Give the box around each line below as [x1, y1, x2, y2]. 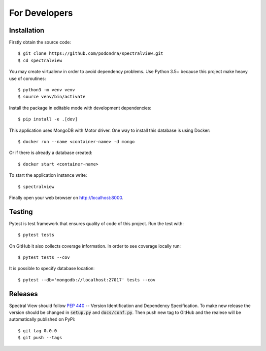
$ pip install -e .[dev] [18, 117, 78, 122]
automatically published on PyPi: [9, 316, 76, 322]
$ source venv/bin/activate [18, 94, 86, 100]
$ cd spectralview [18, 57, 63, 63]
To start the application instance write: [9, 172, 87, 178]
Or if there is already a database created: [9, 150, 93, 156]
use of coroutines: [9, 76, 46, 81]
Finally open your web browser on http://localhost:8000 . [9, 195, 124, 200]
